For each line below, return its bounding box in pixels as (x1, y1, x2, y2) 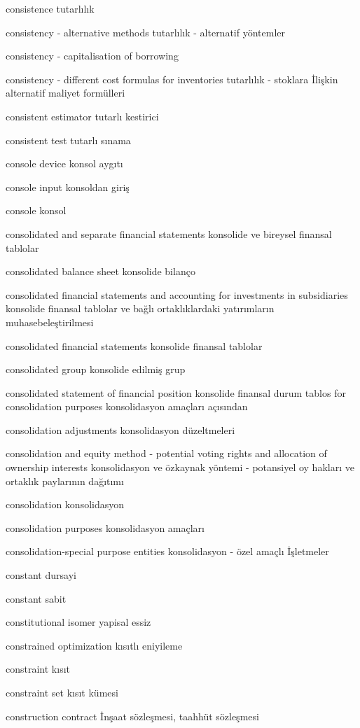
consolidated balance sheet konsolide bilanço (6, 264, 195, 279)
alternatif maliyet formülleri (6, 85, 125, 100)
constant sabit (6, 591, 67, 605)
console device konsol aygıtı (6, 156, 123, 171)
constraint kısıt (6, 661, 70, 676)
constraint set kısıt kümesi (6, 685, 118, 699)
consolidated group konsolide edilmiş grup (6, 362, 186, 377)
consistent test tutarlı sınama (6, 132, 131, 147)
